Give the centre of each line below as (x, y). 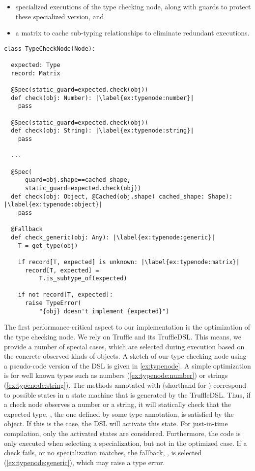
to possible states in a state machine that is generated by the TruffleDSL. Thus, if (127, 394)
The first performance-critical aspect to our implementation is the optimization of (127, 327)
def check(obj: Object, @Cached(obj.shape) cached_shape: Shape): (122, 196)
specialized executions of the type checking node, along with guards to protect (133, 6)
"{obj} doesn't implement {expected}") (104, 311)
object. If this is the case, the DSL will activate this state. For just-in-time (116, 423)
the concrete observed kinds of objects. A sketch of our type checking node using (125, 356)
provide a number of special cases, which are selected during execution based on (124, 346)
